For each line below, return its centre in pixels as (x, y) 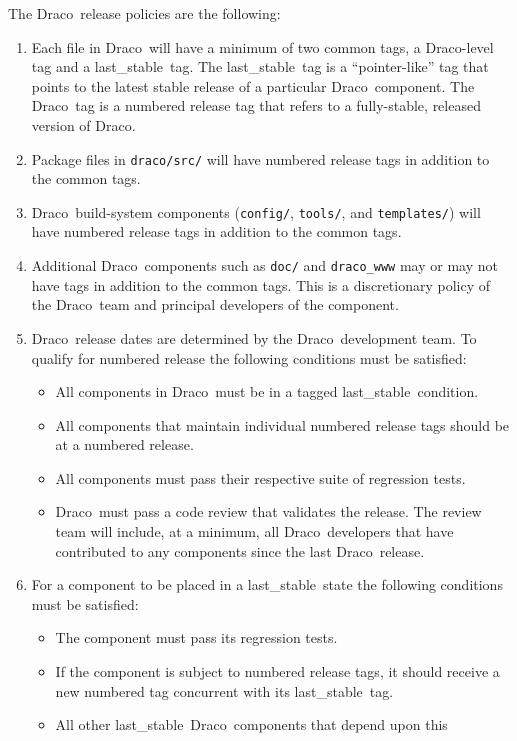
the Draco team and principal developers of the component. (215, 304)
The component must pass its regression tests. (196, 637)
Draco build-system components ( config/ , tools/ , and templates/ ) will (256, 211)
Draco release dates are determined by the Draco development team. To (254, 337)
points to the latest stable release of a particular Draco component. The (253, 85)
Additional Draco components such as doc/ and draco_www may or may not (264, 265)
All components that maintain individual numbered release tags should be (282, 424)
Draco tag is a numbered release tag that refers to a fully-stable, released (256, 105)
